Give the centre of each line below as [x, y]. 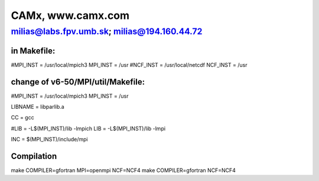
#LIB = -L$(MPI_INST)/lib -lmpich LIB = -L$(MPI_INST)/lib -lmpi [88, 128]
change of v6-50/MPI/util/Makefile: [78, 82]
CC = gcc [23, 118]
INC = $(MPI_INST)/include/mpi [49, 140]
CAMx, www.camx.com [70, 15]
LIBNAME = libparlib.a [38, 107]
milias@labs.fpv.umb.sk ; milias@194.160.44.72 [107, 31]
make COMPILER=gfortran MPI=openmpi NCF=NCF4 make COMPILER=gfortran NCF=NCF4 [123, 170]
